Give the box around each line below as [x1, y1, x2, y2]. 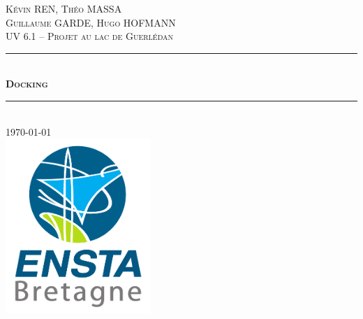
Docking [6, 76, 48, 91]
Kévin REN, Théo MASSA [6, 1, 122, 15]
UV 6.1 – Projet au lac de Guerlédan [6, 29, 174, 43]
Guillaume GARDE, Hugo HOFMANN [6, 15, 176, 29]
